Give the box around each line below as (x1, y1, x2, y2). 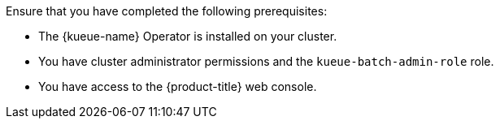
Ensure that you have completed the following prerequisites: (6, 4, 328, 18)
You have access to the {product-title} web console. (38, 80, 317, 93)
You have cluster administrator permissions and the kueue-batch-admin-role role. (38, 54, 494, 68)
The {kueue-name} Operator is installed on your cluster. (38, 29, 337, 43)
